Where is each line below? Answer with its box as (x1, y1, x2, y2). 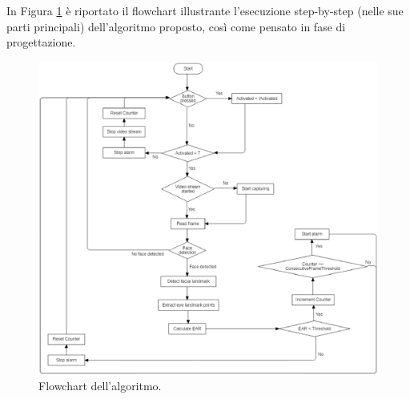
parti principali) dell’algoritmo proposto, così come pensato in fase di (6, 18, 346, 34)
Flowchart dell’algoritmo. (38, 377, 162, 394)
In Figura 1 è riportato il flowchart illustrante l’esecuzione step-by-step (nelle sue (6, 2, 404, 18)
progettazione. (6, 34, 76, 50)
